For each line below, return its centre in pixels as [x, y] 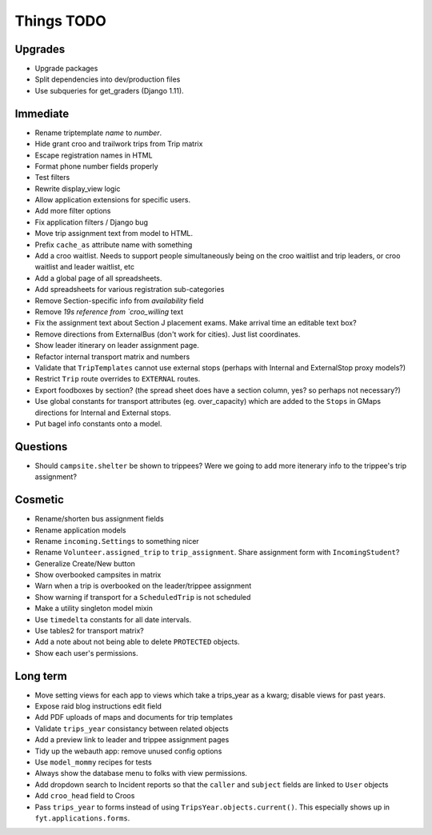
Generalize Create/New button [85, 563]
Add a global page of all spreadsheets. [98, 278]
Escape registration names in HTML [94, 155]
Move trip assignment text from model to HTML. [114, 234]
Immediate [42, 113]
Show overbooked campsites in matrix [98, 575]
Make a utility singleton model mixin [94, 609]
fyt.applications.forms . [82, 818]
